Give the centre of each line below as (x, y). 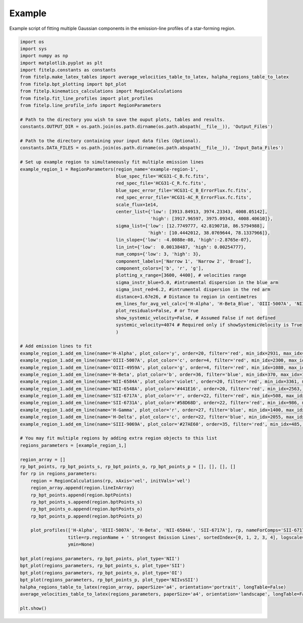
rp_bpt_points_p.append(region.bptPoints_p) (87, 516)
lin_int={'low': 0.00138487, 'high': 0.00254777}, (181, 247)
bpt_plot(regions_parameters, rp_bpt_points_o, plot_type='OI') (101, 573)
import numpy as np (44, 56)
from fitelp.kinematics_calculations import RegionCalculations (101, 91)
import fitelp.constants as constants (68, 70)
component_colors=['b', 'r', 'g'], (160, 268)
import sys (33, 49)
